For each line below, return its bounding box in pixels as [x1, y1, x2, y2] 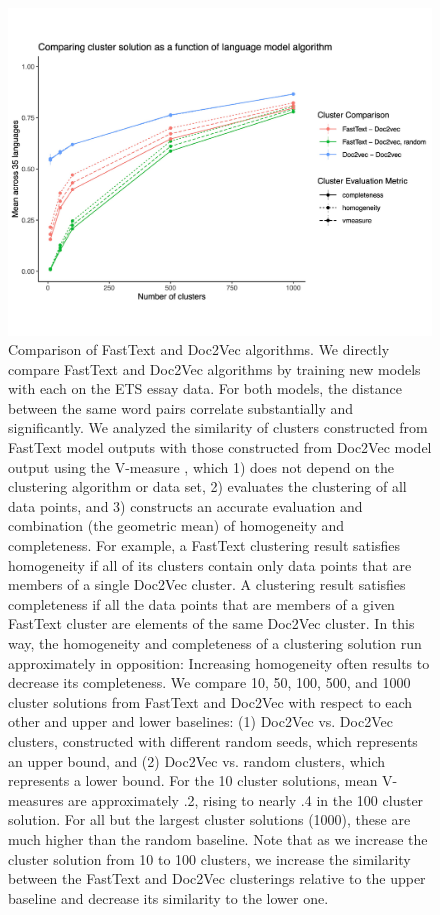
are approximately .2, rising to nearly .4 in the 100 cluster [68, 789, 424, 810]
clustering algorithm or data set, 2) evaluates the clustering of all [8, 476, 407, 497]
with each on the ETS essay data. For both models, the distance [8, 378, 402, 399]
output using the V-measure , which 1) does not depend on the [8, 456, 395, 477]
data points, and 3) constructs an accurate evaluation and [8, 495, 363, 516]
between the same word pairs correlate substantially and [8, 397, 354, 418]
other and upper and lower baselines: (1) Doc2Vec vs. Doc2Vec [8, 711, 393, 732]
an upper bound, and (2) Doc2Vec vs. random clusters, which [8, 750, 386, 771]
